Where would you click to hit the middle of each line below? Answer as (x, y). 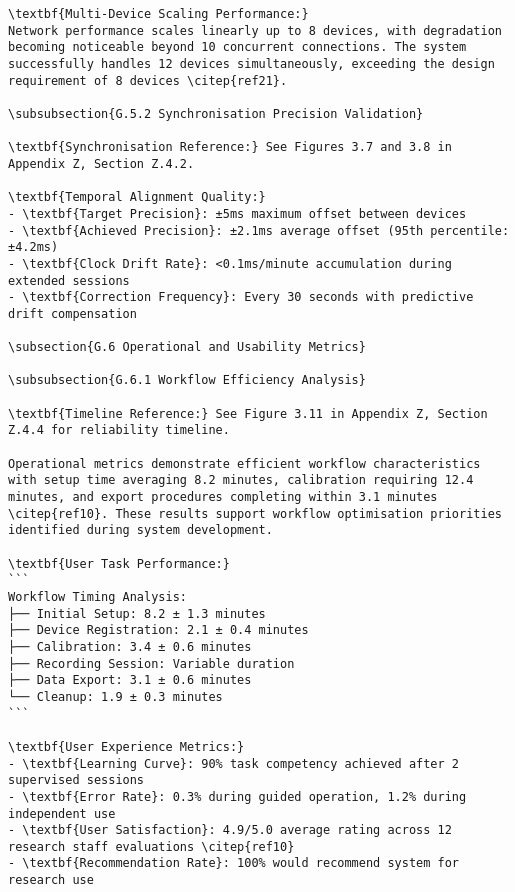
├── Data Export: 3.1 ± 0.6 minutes (130, 680)
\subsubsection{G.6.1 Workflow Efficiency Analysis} (187, 380)
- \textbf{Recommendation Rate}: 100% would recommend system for (234, 863)
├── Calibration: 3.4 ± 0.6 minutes (130, 646)
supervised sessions (76, 780)
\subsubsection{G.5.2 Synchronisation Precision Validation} (216, 113)
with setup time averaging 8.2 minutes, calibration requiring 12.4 (241, 480)
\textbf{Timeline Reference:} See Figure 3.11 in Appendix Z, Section (248, 413)
